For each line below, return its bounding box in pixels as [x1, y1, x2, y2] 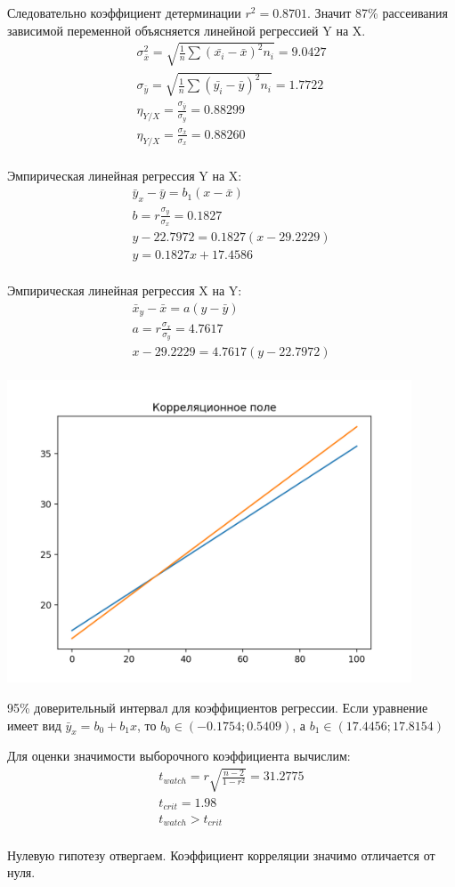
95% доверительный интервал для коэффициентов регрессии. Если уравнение [7, 698, 428, 716]
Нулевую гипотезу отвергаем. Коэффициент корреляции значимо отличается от [7, 845, 435, 864]
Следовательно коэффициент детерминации [7, 4, 241, 21]
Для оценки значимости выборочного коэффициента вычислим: [7, 746, 351, 765]
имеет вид [7, 715, 61, 734]
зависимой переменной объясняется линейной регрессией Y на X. [7, 20, 366, 39]
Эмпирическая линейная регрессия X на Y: [7, 281, 242, 300]
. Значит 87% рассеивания [307, 4, 448, 21]
